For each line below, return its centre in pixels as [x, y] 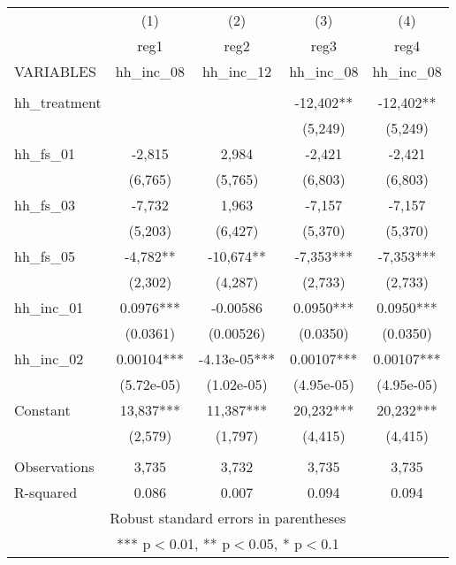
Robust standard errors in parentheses [228, 518]
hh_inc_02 [49, 359]
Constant [42, 410]
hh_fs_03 [45, 205]
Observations [54, 466]
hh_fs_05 [45, 256]
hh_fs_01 [45, 153]
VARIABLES [55, 71]
